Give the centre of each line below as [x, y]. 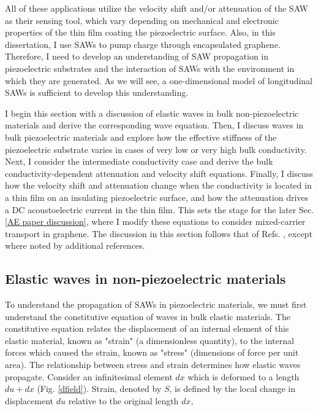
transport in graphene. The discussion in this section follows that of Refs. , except [159, 233]
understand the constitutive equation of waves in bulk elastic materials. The [148, 316]
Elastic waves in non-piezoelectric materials [146, 279]
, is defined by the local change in [232, 389]
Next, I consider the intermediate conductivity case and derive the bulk [139, 161]
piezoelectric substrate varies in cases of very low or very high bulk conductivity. [156, 149]
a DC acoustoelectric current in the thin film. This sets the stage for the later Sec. [159, 209]
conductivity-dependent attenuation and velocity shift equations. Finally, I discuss [159, 173]
